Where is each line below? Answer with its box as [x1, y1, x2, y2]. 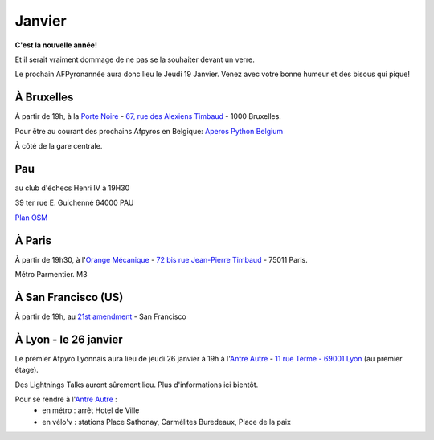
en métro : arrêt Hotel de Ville [42, 405, 140, 415]
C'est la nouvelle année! [14, 40, 98, 50]
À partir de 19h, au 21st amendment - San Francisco [14, 312, 186, 321]
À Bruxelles [14, 91, 74, 104]
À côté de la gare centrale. [14, 141, 103, 151]
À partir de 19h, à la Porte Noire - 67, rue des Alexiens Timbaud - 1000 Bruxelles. [14, 112, 281, 121]
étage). [14, 365, 39, 375]
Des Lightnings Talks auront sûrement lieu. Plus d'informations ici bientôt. [14, 380, 259, 389]
